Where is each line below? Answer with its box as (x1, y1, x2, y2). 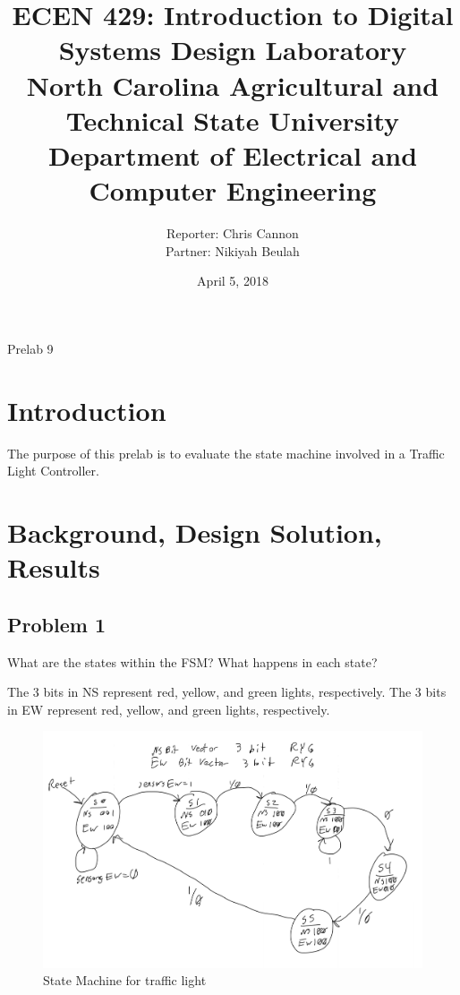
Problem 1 (7, 610, 106, 638)
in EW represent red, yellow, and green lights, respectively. (7, 699, 330, 718)
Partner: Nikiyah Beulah (166, 241, 300, 260)
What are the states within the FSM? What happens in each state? (7, 652, 378, 671)
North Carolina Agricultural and (26, 66, 439, 103)
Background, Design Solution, (7, 513, 382, 550)
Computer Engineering (89, 172, 377, 209)
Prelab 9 (7, 339, 54, 357)
